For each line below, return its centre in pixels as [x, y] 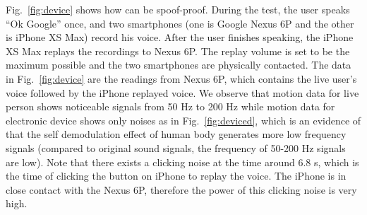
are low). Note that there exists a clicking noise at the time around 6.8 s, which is [182, 162]
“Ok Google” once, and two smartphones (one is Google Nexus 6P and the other [180, 23]
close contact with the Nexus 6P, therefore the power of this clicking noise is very [181, 189]
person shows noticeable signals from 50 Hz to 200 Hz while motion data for [170, 106]
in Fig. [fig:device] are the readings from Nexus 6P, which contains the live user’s [181, 78]
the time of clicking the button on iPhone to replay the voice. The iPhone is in [176, 176]
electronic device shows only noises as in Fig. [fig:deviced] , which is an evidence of [183, 120]
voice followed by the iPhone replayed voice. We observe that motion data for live [182, 92]
